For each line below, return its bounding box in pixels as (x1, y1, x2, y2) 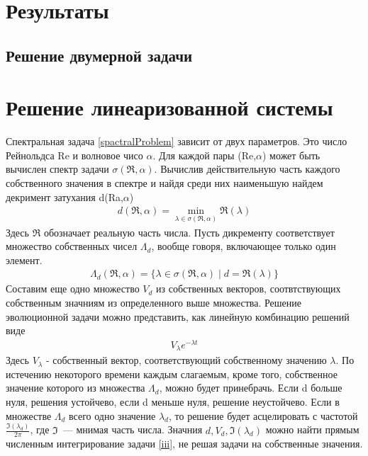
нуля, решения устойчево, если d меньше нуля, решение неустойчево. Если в (6, 394, 340, 409)
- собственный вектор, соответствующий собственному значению (45, 353, 327, 367)
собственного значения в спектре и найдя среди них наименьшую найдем (6, 176, 323, 190)
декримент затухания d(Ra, (6, 189, 123, 204)
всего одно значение (69, 408, 156, 423)
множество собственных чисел (6, 239, 138, 253)
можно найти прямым (265, 422, 359, 437)
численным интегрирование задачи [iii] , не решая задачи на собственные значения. (6, 436, 363, 451)
